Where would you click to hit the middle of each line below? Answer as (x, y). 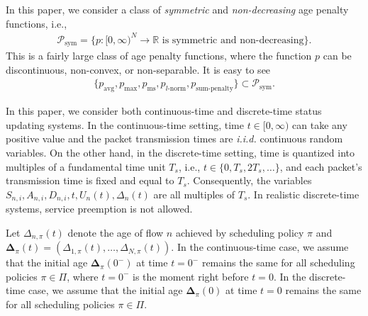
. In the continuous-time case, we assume (260, 247)
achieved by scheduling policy (240, 232)
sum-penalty (214, 89)
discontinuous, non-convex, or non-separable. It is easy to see (138, 69)
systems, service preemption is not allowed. (99, 209)
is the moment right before (191, 276)
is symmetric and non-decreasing (233, 40)
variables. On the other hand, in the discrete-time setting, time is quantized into (180, 152)
